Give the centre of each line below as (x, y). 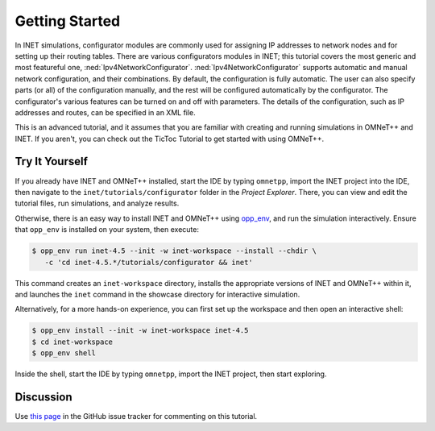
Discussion (43, 397)
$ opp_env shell (64, 353)
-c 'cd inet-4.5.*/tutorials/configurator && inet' (149, 262)
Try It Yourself (52, 162)
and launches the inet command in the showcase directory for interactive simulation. (157, 294)
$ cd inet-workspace (72, 342)
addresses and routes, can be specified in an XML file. (106, 112)
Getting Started (68, 21)
